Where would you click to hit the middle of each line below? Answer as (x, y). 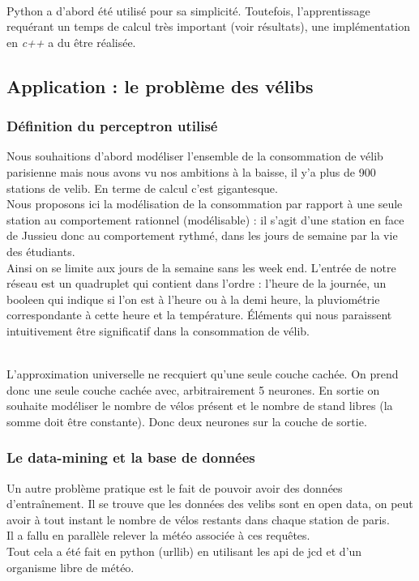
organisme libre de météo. (71, 567)
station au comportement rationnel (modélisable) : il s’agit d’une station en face (205, 219)
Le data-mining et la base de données (131, 457)
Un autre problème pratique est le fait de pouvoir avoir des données (175, 487)
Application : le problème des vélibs (160, 85)
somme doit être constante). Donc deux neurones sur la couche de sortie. (187, 421)
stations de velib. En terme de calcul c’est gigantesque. (142, 188)
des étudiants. (41, 251)
